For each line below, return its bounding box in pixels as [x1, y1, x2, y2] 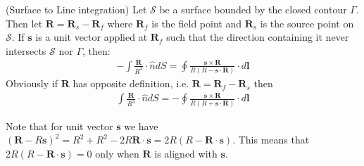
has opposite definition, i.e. [73, 76, 189, 91]
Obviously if [6, 76, 58, 91]
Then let [6, 15, 43, 30]
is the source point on [260, 15, 354, 30]
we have [124, 118, 158, 133]
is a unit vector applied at [35, 30, 148, 44]
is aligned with [154, 146, 218, 160]
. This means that [232, 132, 310, 147]
